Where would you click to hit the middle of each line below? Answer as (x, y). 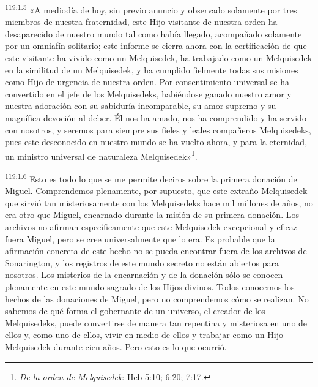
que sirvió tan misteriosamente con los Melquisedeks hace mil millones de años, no (159, 202)
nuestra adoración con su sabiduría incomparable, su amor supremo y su (141, 106)
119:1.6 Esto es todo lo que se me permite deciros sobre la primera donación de (151, 178)
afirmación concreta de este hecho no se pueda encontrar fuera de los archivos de (156, 251)
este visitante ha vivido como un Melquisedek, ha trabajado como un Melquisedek (159, 58)
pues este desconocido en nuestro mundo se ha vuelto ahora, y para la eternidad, (156, 142)
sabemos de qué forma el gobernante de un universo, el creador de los (135, 311)
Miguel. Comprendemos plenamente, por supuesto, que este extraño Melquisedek (156, 191)
